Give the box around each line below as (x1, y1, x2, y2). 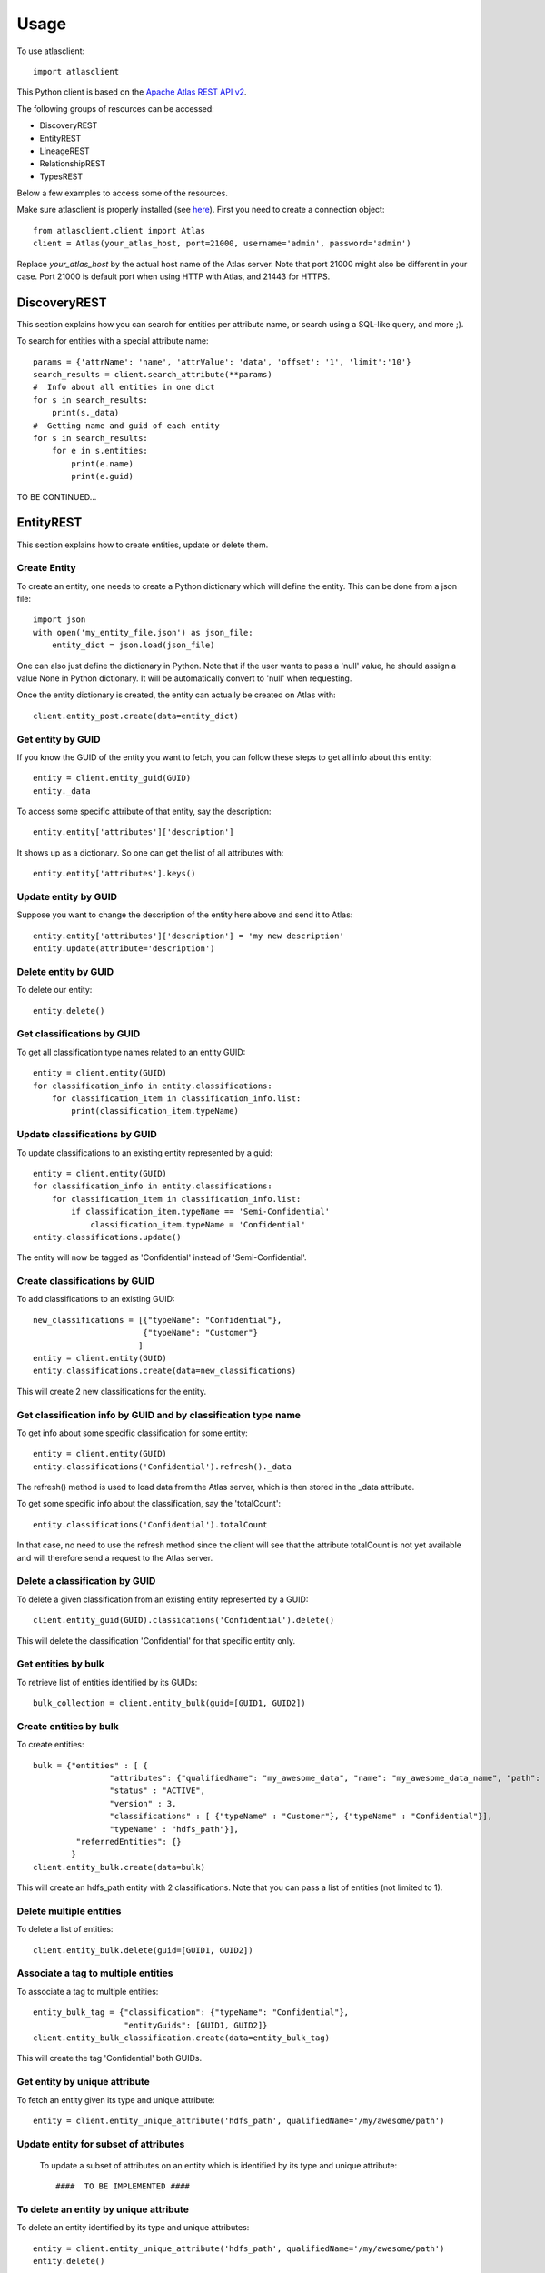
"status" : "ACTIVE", (109, 1786, 206, 1796)
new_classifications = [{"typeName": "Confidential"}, (33, 1315, 282, 1325)
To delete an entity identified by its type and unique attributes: (16, 2222, 250, 2233)
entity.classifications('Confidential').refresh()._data (33, 1461, 292, 1472)
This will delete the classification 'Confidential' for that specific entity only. (16, 1635, 296, 1646)
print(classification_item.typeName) (71, 1106, 240, 1116)
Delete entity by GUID (16, 965, 114, 977)
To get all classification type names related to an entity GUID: (16, 1046, 246, 1057)
